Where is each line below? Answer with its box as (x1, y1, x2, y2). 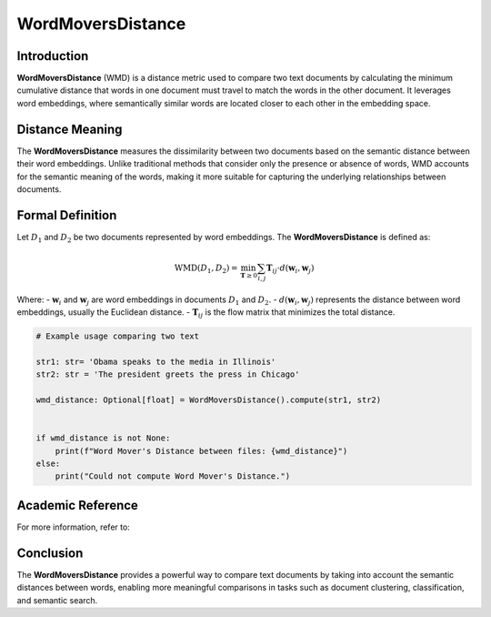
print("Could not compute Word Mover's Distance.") (55, 471, 291, 481)
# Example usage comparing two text (35, 331, 200, 341)
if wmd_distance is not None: (35, 433, 171, 443)
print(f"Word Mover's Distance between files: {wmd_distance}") (55, 446, 348, 456)
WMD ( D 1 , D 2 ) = (174, 262, 238, 275)
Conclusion (16, 545, 84, 561)
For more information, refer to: (16, 521, 131, 532)
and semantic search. (16, 594, 98, 605)
